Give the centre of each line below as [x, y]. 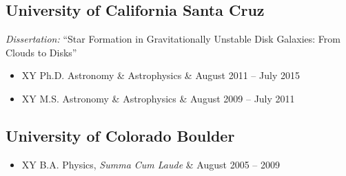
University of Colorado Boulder [120, 135]
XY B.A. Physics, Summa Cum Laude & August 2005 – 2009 [151, 164]
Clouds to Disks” [41, 52]
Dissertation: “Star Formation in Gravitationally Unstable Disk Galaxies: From [173, 39]
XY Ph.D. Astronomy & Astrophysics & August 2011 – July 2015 [161, 75]
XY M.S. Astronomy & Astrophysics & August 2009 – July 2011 [158, 98]
